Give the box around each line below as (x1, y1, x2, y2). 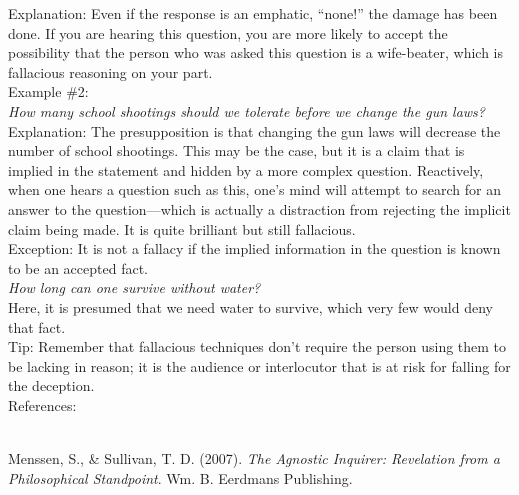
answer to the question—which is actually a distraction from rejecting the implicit (8, 198, 511, 219)
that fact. (8, 316, 66, 337)
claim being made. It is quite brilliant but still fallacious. (8, 218, 356, 239)
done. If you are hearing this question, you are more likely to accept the (8, 22, 448, 43)
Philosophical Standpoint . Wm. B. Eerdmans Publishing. (8, 467, 353, 488)
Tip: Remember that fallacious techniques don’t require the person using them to (8, 336, 507, 357)
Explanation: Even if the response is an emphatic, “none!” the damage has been (8, 3, 498, 23)
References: (8, 394, 77, 415)
